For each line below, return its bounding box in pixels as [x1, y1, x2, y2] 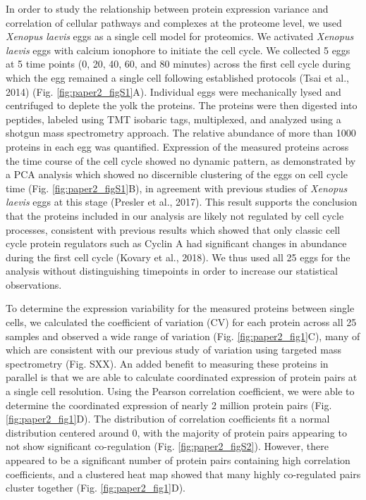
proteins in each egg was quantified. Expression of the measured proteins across [6, 139, 349, 154]
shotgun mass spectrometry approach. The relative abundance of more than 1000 [6, 125, 356, 140]
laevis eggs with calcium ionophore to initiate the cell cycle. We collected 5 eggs [6, 42, 350, 57]
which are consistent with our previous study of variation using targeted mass [6, 342, 341, 357]
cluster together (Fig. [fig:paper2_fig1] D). [6, 480, 185, 495]
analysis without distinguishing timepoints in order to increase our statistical [6, 263, 338, 278]
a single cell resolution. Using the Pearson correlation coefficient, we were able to [6, 384, 355, 399]
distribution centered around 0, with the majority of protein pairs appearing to [6, 425, 347, 439]
